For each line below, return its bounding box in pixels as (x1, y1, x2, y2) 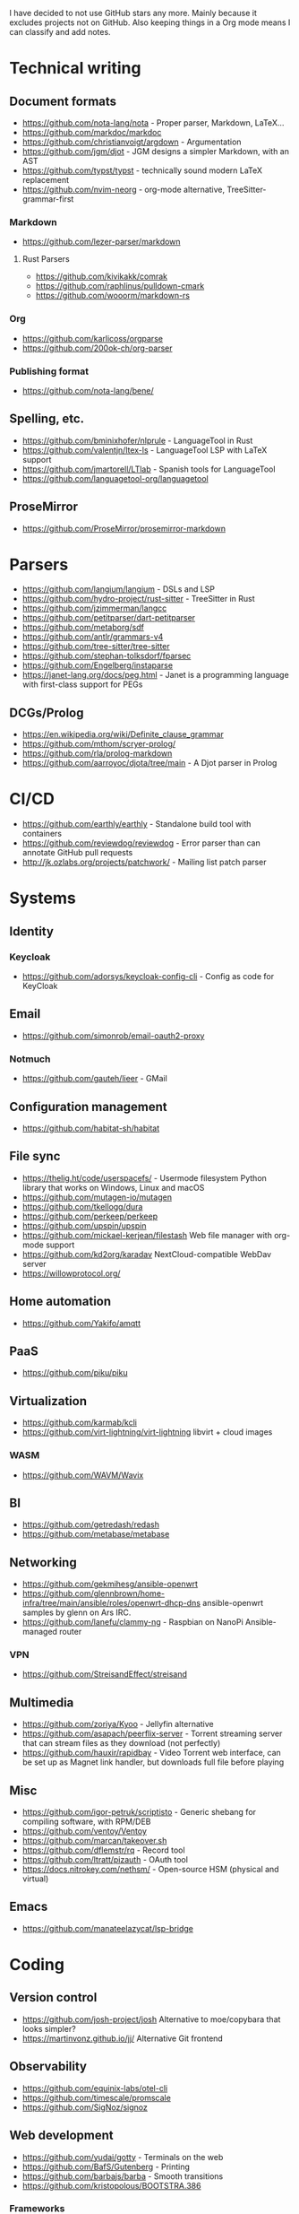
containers (21, 829, 63, 839)
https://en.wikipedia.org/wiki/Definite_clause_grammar (21, 729, 224, 740)
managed (21, 1627, 58, 1637)
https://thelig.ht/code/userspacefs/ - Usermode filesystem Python (21, 1172, 267, 1183)
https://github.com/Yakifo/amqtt (21, 1317, 141, 1328)
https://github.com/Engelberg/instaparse (21, 660, 173, 671)
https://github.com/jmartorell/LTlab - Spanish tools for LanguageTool (21, 464, 276, 474)
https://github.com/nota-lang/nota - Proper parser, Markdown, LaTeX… (21, 117, 285, 128)
